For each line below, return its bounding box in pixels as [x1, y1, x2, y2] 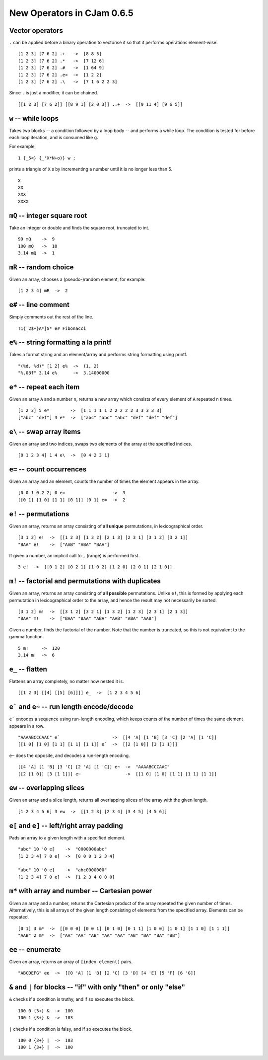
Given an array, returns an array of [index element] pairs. [9, 959, 133, 965]
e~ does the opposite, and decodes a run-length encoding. [9, 753, 130, 758]
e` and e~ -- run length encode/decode [9, 703, 134, 711]
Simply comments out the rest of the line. [9, 314, 94, 320]
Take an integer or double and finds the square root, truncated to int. [9, 225, 150, 230]
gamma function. [9, 634, 44, 640]
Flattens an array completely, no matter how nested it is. [9, 678, 124, 684]
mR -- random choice [9, 263, 74, 271]
